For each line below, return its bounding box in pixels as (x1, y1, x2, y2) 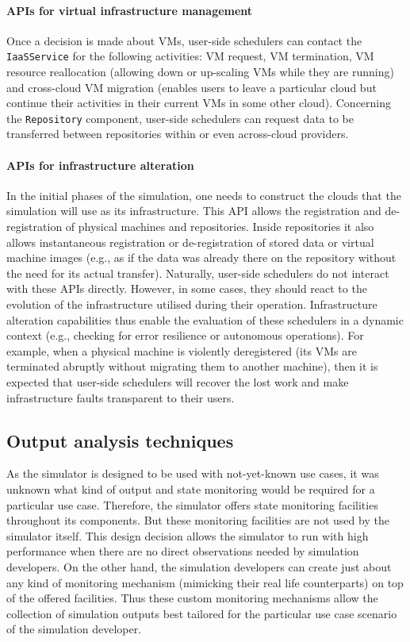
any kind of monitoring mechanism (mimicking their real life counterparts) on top (6, 574, 404, 590)
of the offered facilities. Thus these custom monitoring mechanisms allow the (6, 590, 378, 606)
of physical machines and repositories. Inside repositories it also (65, 218, 374, 235)
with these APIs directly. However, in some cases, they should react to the (6, 280, 367, 297)
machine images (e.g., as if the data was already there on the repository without (6, 249, 397, 266)
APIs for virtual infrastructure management (6, 2, 253, 18)
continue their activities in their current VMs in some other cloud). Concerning (6, 94, 392, 111)
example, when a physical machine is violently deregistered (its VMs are (6, 342, 357, 359)
